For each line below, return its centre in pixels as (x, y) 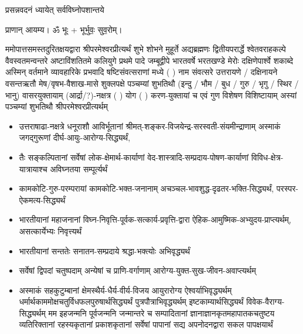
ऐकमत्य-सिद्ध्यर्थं (42, 200)
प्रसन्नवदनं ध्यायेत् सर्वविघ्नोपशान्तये (55, 9)
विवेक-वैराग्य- (265, 301)
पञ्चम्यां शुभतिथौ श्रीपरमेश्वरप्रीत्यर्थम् (57, 106)
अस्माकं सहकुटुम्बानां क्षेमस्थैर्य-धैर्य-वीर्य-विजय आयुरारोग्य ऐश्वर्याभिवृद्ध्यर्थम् (125, 290)
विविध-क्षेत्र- (267, 157)
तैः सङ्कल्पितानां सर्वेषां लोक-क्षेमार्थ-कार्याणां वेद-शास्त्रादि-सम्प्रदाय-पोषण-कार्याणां (134, 157)
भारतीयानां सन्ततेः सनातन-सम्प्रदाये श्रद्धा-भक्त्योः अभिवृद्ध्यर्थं (105, 251)
